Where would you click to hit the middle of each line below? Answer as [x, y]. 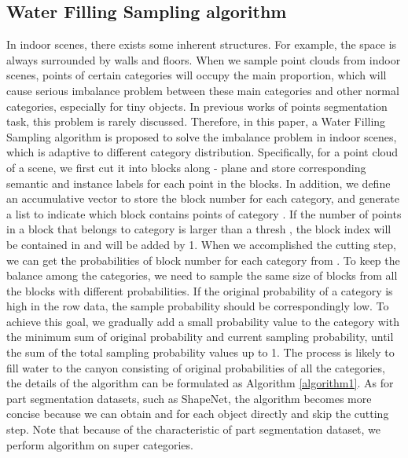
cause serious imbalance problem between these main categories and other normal [203, 90]
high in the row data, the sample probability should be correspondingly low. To [198, 306]
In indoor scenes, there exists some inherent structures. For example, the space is [202, 44]
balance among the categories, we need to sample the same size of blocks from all [202, 275]
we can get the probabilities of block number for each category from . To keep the [203, 260]
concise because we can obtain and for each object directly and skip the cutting [198, 414]
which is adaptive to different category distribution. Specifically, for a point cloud [202, 152]
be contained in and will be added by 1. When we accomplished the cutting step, [201, 244]
